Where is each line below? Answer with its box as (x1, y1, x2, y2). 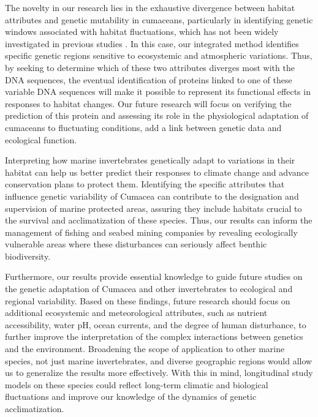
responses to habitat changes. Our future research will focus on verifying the (5, 97, 292, 110)
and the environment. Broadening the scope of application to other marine (5, 342, 285, 355)
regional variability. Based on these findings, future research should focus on (5, 294, 290, 307)
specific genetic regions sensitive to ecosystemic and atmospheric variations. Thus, (5, 49, 312, 62)
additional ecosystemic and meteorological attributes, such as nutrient (5, 306, 268, 319)
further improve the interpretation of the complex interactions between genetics (5, 330, 303, 343)
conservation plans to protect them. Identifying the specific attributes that (5, 178, 285, 190)
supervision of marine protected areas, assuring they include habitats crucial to (5, 201, 302, 214)
